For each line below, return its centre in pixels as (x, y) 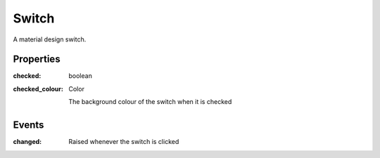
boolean (81, 76)
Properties (37, 59)
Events (28, 125)
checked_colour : (38, 88)
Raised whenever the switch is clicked (124, 142)
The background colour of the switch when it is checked (150, 102)
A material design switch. (50, 39)
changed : (27, 142)
